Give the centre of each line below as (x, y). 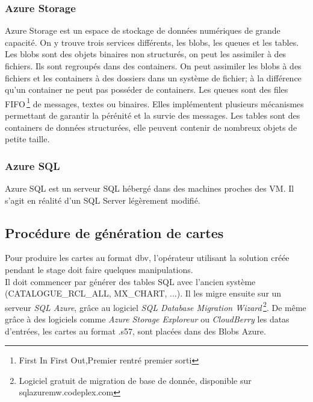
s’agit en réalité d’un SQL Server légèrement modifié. (103, 200)
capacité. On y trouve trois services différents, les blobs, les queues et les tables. (152, 42)
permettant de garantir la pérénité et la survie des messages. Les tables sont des (153, 115)
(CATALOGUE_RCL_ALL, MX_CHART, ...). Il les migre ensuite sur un (143, 293)
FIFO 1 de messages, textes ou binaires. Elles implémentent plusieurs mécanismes (154, 102)
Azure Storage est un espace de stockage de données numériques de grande (143, 30)
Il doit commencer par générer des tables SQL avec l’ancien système (130, 281)
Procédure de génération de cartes (114, 232)
